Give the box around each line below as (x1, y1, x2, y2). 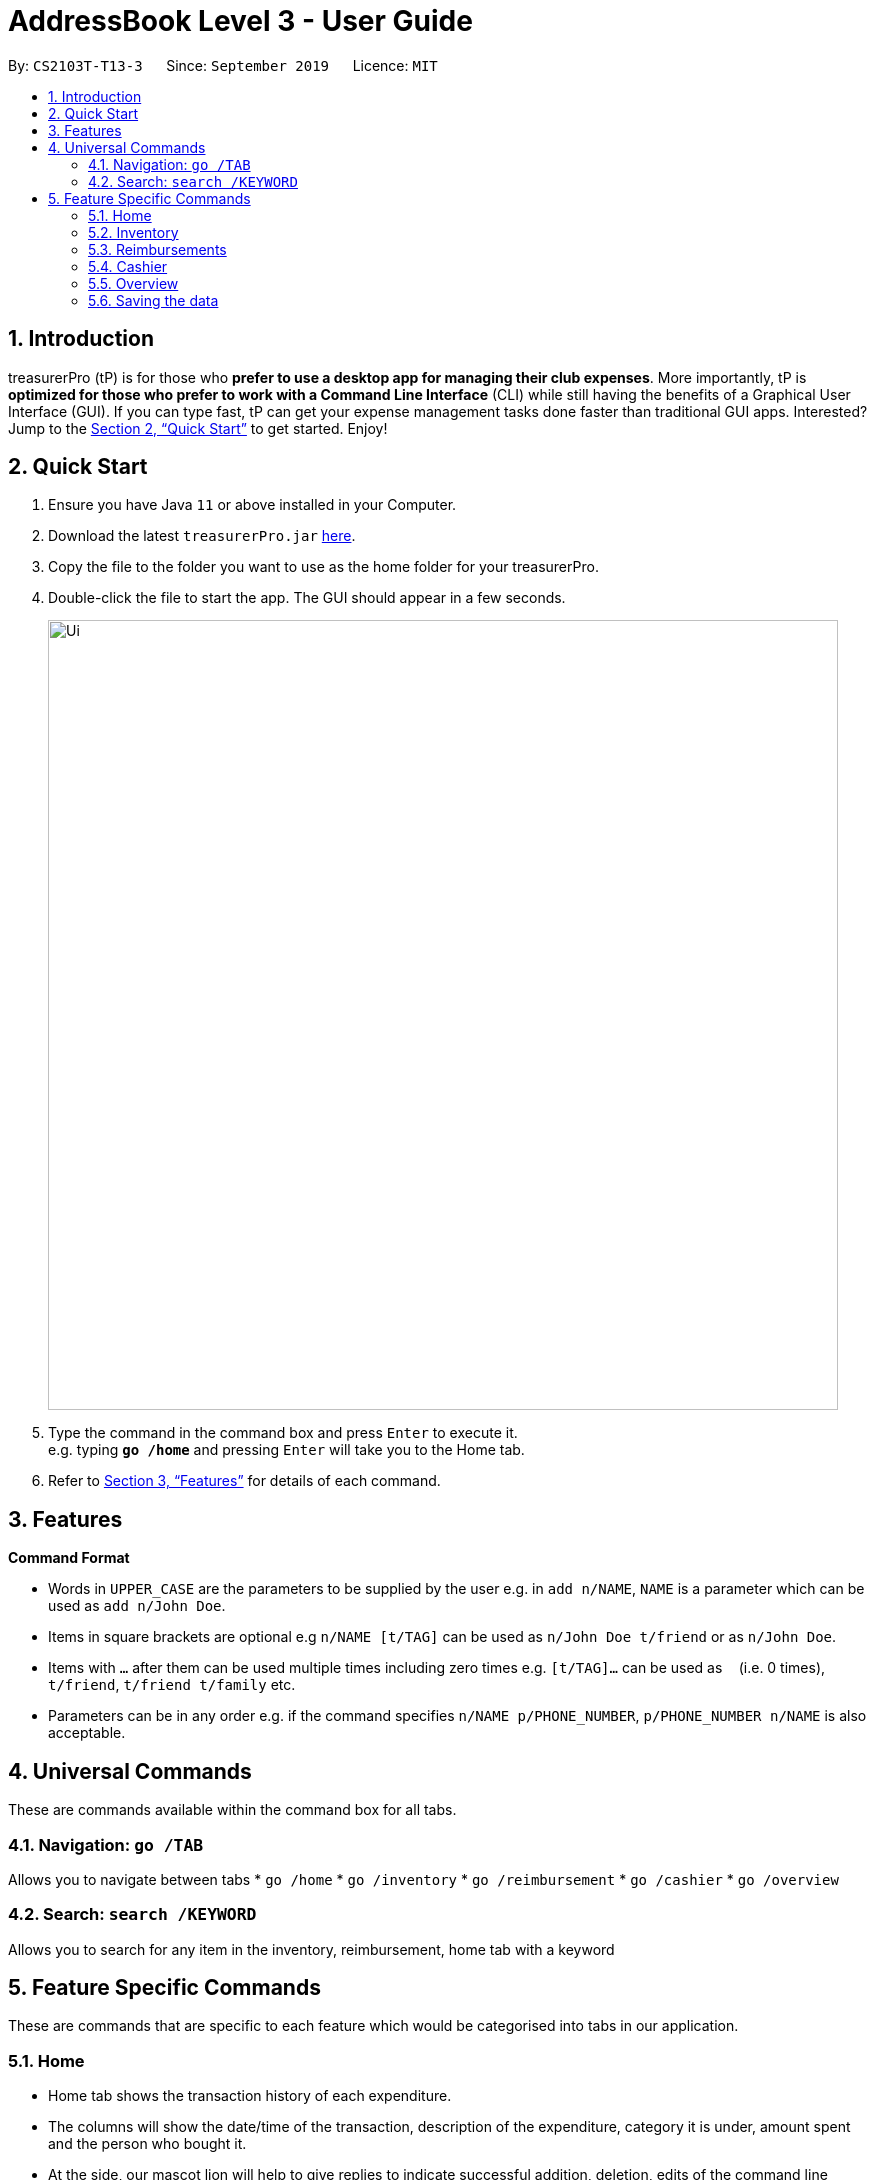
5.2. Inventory (88, 223, 179, 241)
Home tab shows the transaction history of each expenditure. (48, 2087, 452, 2105)
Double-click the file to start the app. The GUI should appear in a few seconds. (48, 589, 566, 607)
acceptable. (48, 1724, 126, 1742)
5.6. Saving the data (88, 291, 219, 309)
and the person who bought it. (48, 2135, 247, 2153)
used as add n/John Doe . (48, 1597, 226, 1615)
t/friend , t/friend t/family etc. (48, 1676, 296, 1694)
